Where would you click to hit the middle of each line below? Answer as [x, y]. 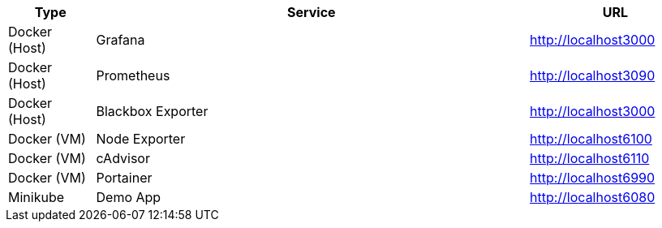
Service [311, 12]
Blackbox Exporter [152, 111]
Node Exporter [141, 139]
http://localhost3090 [593, 75]
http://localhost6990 [593, 178]
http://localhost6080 [593, 197]
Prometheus [133, 75]
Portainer [124, 178]
